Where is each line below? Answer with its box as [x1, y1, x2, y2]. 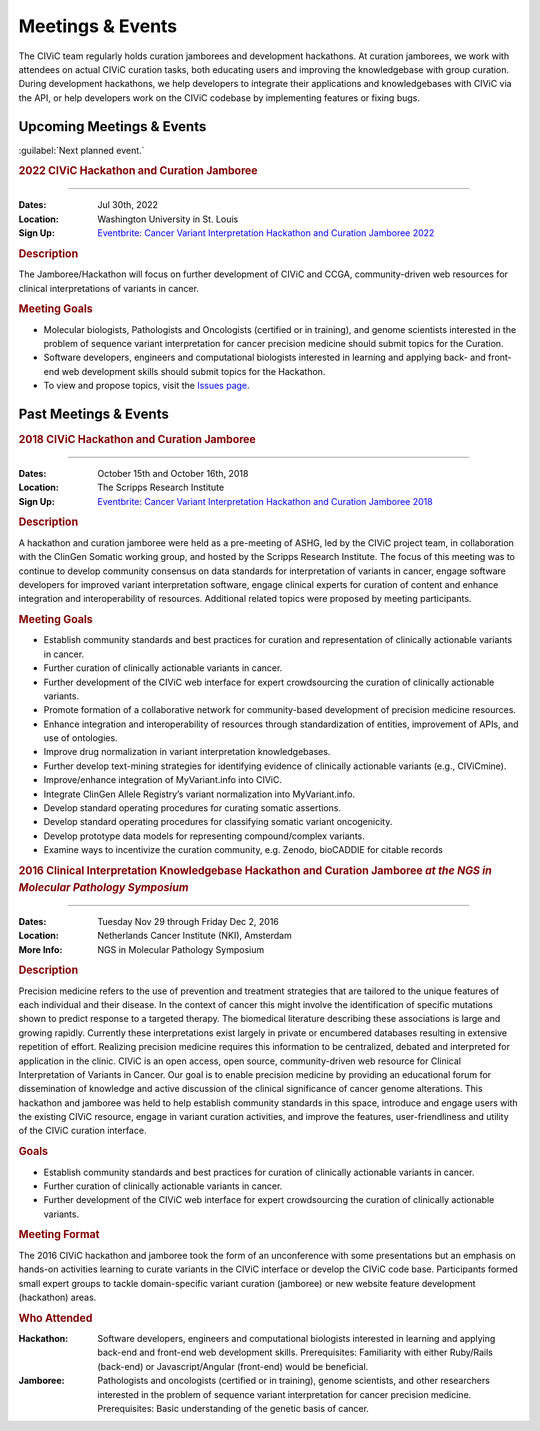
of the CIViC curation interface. [18, 1125, 147, 1137]
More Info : [18, 943, 63, 955]
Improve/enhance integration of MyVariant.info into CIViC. [43, 774, 283, 786]
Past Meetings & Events [18, 405, 169, 422]
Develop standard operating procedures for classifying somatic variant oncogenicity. [43, 816, 393, 828]
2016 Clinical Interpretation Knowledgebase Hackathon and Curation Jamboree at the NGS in [18, 863, 492, 877]
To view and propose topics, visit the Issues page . [43, 380, 250, 392]
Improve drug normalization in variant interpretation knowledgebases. [43, 746, 331, 758]
